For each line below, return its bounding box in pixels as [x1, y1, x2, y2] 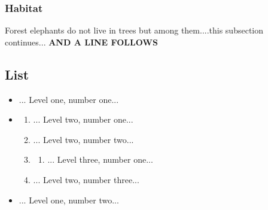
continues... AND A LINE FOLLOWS [5, 35, 158, 48]
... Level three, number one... [47, 153, 153, 166]
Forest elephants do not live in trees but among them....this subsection [5, 24, 264, 36]
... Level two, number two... [33, 133, 134, 145]
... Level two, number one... [33, 113, 133, 126]
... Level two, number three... [33, 173, 139, 185]
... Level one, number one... [19, 93, 119, 105]
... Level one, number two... [19, 193, 119, 206]
